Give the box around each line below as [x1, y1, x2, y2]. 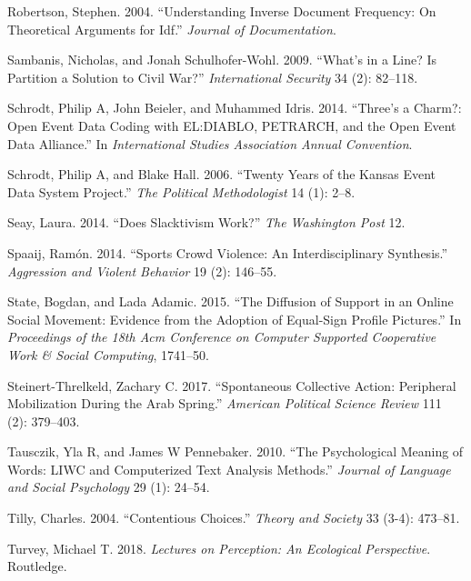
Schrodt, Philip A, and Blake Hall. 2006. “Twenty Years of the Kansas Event [7, 165, 436, 184]
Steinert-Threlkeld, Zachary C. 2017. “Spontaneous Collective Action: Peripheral [7, 376, 456, 395]
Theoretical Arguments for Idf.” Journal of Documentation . [7, 19, 336, 38]
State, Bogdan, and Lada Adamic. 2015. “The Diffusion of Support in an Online [7, 292, 454, 311]
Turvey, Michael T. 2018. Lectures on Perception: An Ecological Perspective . [7, 538, 431, 557]
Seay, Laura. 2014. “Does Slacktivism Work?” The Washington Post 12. [7, 213, 406, 232]
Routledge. [7, 556, 67, 576]
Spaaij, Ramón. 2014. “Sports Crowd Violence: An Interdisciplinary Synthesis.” [7, 243, 448, 262]
